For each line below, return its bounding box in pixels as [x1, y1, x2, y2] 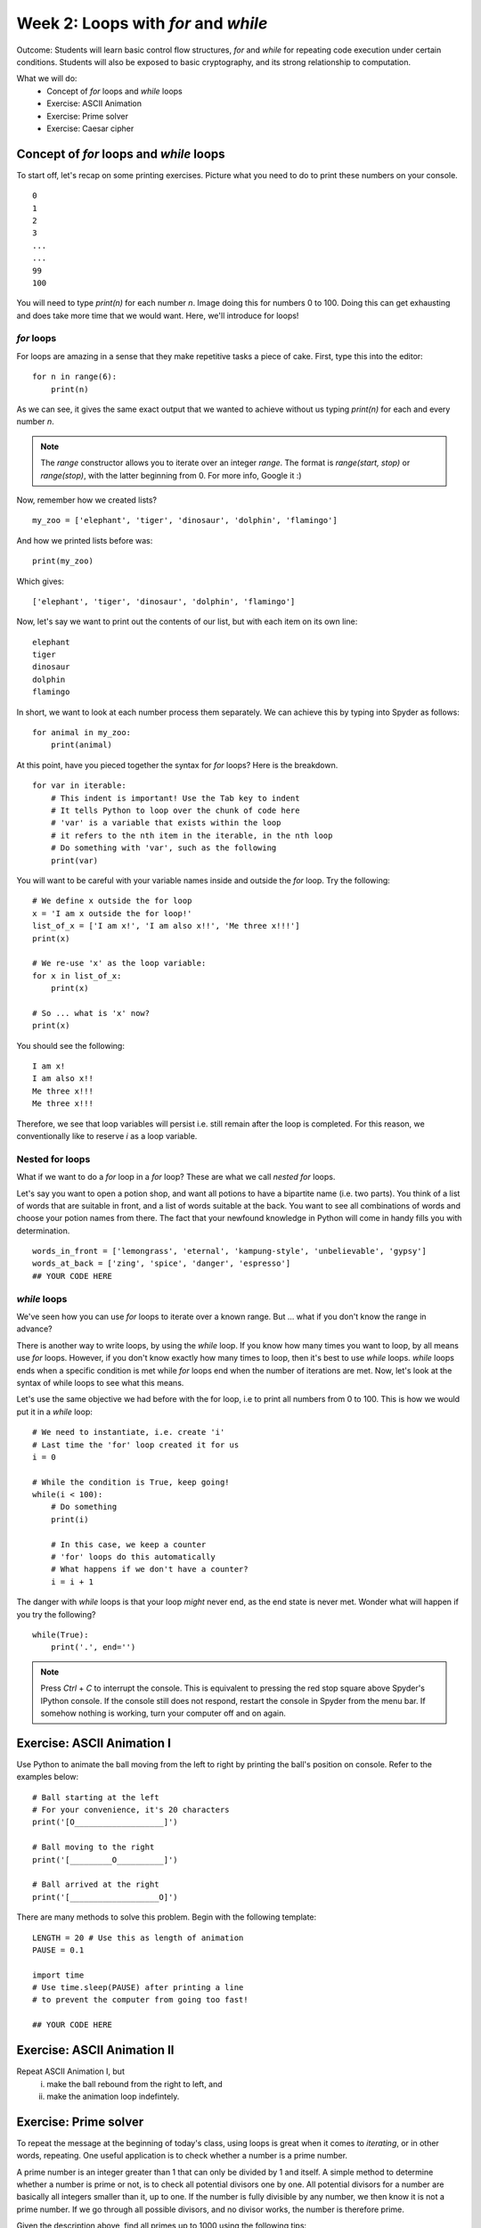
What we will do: [16, 73, 77, 84]
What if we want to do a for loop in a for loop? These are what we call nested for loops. [16, 1172, 336, 1183]
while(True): [32, 1629, 89, 1640]
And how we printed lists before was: [16, 535, 153, 545]
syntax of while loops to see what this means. [16, 1377, 184, 1388]
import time [32, 1970, 85, 1980]
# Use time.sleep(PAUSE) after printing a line [32, 1983, 244, 1993]
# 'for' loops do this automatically [50, 1552, 216, 1562]
